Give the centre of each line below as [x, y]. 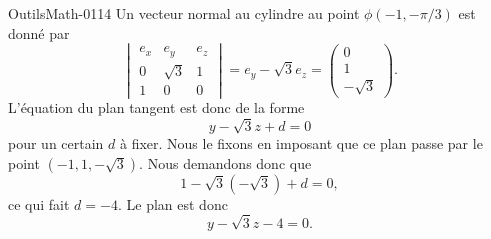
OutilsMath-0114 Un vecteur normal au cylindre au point [184, 13]
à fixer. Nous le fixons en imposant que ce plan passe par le [301, 143]
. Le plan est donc [172, 203]
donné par [39, 32]
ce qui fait [39, 203]
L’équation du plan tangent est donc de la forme [156, 107]
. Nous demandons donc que [225, 162]
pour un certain [56, 143]
